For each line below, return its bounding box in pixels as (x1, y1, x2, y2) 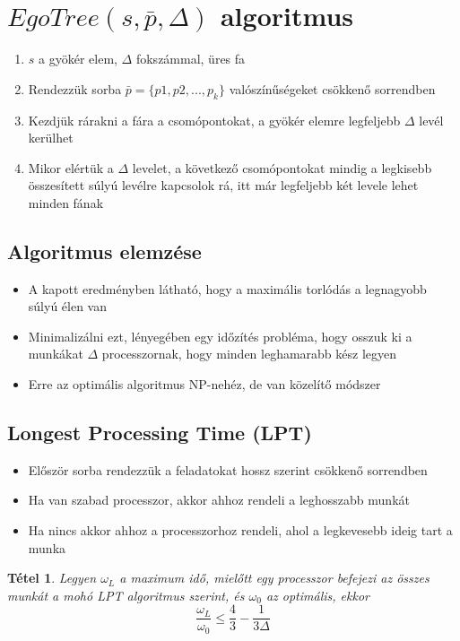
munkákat (28, 344, 83, 363)
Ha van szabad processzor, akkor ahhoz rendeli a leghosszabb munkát (28, 490, 410, 509)
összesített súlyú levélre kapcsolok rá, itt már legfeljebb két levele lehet (28, 176, 419, 195)
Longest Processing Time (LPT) (7, 419, 312, 446)
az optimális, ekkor (265, 585, 369, 604)
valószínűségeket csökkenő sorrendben (229, 79, 436, 98)
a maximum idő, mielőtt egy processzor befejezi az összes (119, 568, 430, 587)
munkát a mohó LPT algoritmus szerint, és (7, 585, 245, 604)
